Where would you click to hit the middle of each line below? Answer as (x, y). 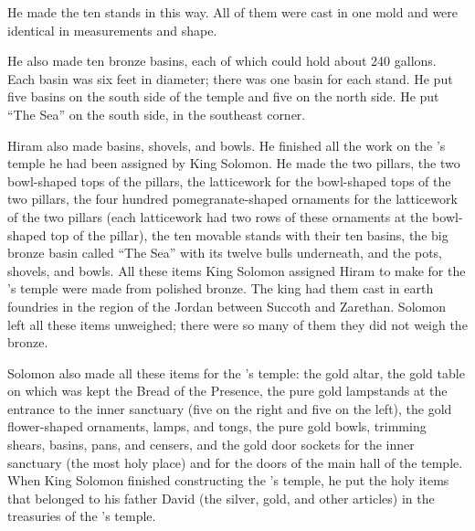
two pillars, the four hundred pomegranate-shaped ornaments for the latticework (232, 199)
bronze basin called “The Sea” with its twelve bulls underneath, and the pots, (225, 253)
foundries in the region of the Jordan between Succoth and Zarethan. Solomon (227, 306)
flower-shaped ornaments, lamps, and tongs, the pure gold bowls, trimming (217, 426)
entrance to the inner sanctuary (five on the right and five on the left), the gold (230, 408)
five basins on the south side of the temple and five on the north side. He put (223, 96)
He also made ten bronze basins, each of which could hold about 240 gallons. (222, 61)
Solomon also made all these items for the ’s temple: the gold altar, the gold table (236, 372)
